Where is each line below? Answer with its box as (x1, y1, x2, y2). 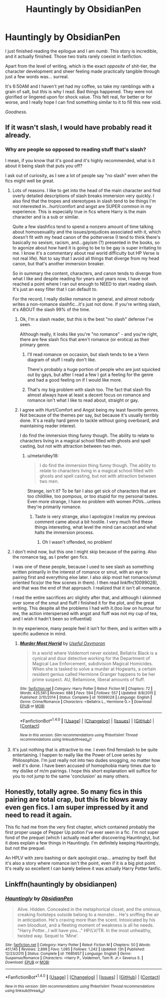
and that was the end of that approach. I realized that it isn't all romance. (12, 585, 162, 591)
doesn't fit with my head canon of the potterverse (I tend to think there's (12, 234, 161, 240)
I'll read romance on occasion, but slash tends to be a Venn (27, 351, 149, 357)
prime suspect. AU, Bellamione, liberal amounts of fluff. (32, 676, 145, 682)
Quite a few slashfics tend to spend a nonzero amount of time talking (12, 223, 154, 229)
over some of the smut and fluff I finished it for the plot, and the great (12, 599, 155, 605)
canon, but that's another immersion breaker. (12, 260, 105, 266)
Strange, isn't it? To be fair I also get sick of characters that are (27, 488, 156, 494)
